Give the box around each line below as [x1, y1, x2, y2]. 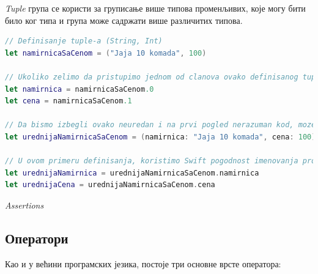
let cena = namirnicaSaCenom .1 [5, 97, 132, 106]
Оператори [5, 228, 68, 247]
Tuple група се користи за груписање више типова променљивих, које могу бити [5, 2, 306, 14]
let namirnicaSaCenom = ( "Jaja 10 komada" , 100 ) [5, 48, 207, 57]
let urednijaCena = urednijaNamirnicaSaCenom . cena [5, 180, 215, 190]
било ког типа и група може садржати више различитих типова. [5, 13, 243, 26]
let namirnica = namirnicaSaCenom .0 [5, 84, 154, 94]
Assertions [5, 198, 44, 211]
